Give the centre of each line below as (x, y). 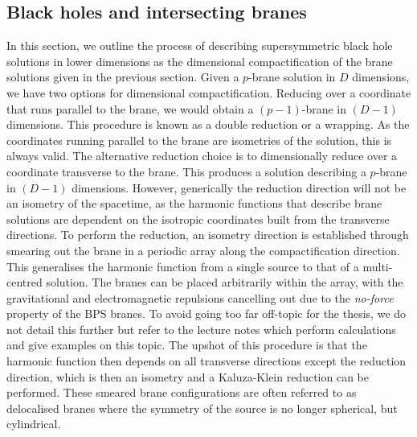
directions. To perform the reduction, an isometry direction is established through (208, 235)
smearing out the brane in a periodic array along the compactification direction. (203, 250)
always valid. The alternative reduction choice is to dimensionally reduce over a (202, 156)
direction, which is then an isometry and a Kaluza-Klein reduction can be (188, 376)
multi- (378, 266)
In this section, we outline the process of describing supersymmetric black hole (200, 45)
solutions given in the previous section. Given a (123, 77)
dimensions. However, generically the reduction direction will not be (239, 187)
